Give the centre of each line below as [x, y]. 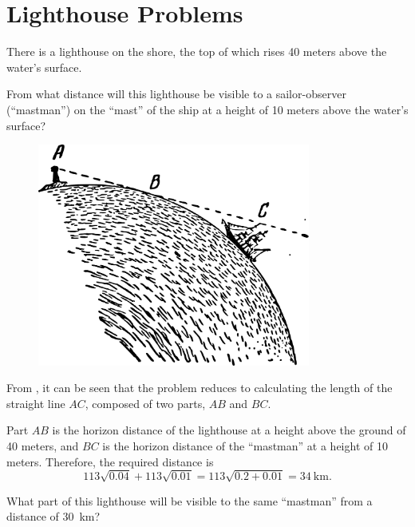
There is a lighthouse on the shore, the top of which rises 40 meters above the [197, 52]
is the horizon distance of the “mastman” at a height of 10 [245, 446]
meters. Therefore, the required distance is [110, 461]
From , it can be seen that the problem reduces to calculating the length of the [200, 388]
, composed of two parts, [145, 403]
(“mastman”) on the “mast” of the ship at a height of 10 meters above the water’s [207, 109]
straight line [36, 403]
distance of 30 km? [53, 516]
